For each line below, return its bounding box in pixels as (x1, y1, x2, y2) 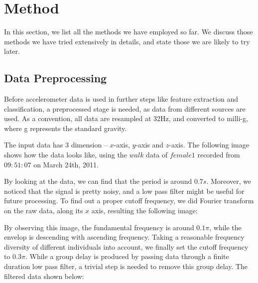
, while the (209, 222, 242, 232)
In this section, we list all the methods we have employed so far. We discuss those (4, 26, 253, 37)
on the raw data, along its (4, 205, 83, 216)
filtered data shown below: (4, 271, 84, 281)
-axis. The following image (169, 140, 249, 150)
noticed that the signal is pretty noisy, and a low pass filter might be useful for (4, 185, 245, 196)
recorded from (197, 149, 240, 160)
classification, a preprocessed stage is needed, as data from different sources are (4, 103, 246, 114)
